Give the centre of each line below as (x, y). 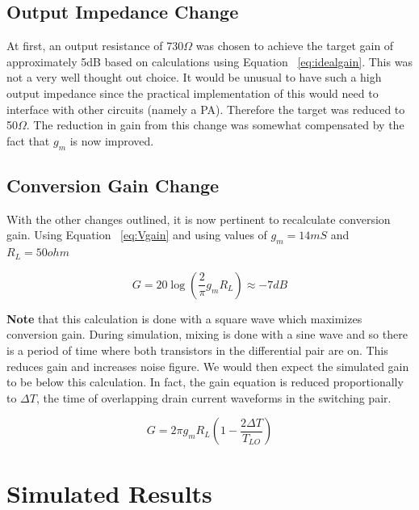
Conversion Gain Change (113, 185)
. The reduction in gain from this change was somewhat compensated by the (215, 125)
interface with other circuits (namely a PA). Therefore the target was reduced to (206, 109)
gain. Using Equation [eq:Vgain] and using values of (137, 235)
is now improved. (112, 140)
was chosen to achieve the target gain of (295, 46)
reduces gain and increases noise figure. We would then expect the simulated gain (208, 366)
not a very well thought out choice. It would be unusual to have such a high (194, 77)
